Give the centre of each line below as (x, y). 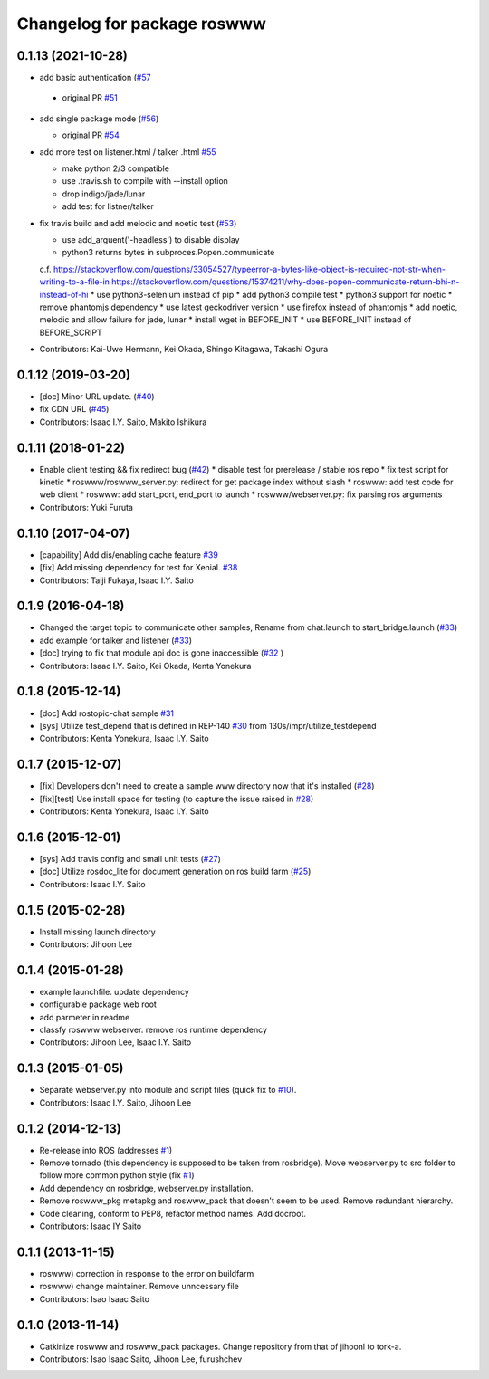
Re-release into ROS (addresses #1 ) (105, 1150)
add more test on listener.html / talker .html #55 (128, 152)
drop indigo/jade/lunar (104, 194)
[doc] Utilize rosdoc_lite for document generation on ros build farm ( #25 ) (175, 871)
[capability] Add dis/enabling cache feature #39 (129, 555)
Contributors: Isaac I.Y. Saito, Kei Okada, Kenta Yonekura (145, 666)
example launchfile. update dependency (115, 991)
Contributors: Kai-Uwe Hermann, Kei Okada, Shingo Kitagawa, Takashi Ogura (184, 350)
